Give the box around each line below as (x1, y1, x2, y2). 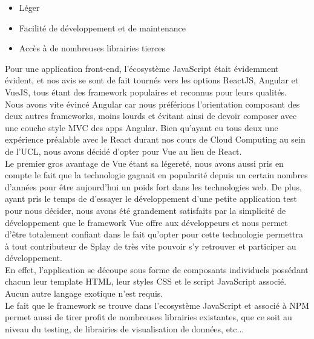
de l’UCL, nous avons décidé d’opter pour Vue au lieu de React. (5, 144, 242, 157)
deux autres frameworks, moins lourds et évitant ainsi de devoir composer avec (5, 109, 297, 122)
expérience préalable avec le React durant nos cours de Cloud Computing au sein (5, 133, 306, 146)
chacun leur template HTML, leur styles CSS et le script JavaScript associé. (5, 275, 287, 288)
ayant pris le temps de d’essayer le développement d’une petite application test (5, 192, 297, 205)
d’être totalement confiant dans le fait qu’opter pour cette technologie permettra (5, 228, 303, 241)
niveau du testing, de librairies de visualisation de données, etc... (5, 322, 244, 335)
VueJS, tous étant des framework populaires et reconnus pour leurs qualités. (5, 85, 287, 98)
